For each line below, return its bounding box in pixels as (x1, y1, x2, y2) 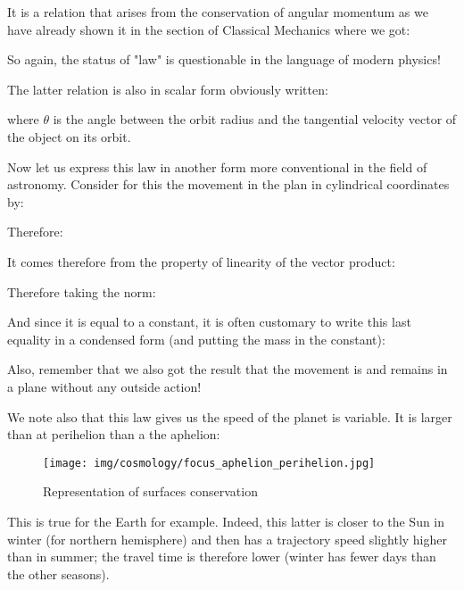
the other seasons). (7, 564, 110, 583)
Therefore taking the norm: (7, 282, 156, 301)
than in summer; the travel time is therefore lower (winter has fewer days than (7, 547, 436, 566)
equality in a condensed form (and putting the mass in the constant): (7, 329, 385, 348)
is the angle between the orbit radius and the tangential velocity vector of (53, 110, 457, 129)
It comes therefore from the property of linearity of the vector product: (7, 252, 395, 270)
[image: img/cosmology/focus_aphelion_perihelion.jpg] (43, 456, 376, 470)
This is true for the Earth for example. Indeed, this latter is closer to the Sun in (7, 511, 445, 530)
